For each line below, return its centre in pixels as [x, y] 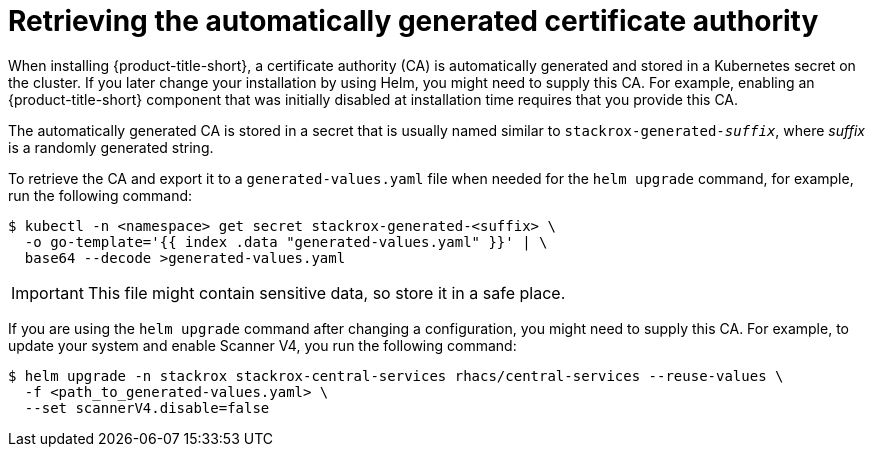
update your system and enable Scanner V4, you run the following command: [262, 345]
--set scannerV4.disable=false [147, 407]
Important [47, 292]
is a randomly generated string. [111, 147]
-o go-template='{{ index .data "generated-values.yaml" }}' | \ [286, 241]
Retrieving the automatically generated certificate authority [413, 21]
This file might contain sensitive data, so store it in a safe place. [326, 292]
